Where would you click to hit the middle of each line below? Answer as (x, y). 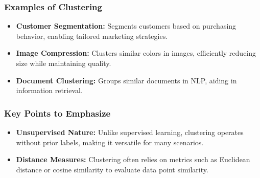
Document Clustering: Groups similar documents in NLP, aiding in (126, 80)
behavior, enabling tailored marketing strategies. (92, 36)
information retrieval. (49, 90)
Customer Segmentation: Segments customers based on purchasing (126, 26)
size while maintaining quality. (64, 63)
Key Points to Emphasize (57, 113)
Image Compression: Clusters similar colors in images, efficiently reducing (136, 53)
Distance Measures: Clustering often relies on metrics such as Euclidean (133, 159)
